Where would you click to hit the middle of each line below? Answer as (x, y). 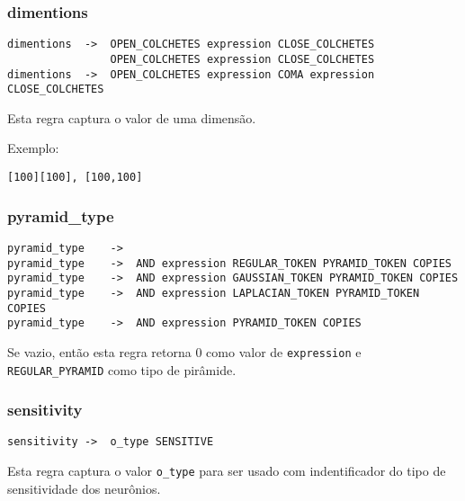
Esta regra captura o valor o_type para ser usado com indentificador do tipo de (227, 471)
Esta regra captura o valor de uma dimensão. (132, 117)
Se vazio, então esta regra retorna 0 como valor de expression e (184, 351)
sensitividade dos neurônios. (84, 488)
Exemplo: (33, 148)
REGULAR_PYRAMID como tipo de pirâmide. (122, 369)
